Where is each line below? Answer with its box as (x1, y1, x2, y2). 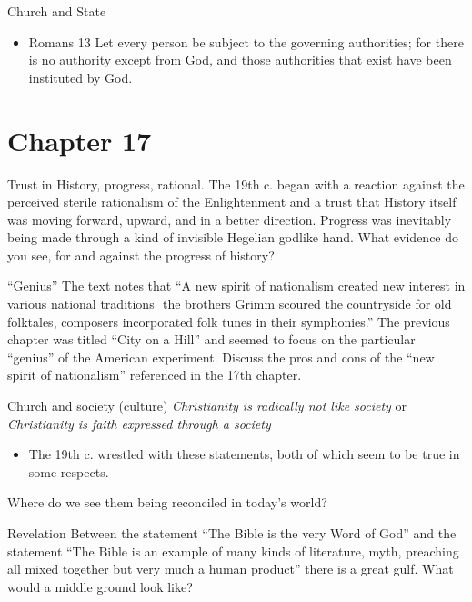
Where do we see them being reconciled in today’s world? (7, 493, 327, 512)
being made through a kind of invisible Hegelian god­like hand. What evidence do (7, 228, 459, 247)
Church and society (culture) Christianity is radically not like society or (7, 396, 407, 415)
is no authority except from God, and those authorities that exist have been (28, 50, 452, 69)
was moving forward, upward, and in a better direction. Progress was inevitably (7, 209, 452, 229)
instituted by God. (28, 67, 133, 87)
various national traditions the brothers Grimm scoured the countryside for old (7, 294, 452, 313)
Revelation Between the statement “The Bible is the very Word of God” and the (7, 524, 457, 542)
